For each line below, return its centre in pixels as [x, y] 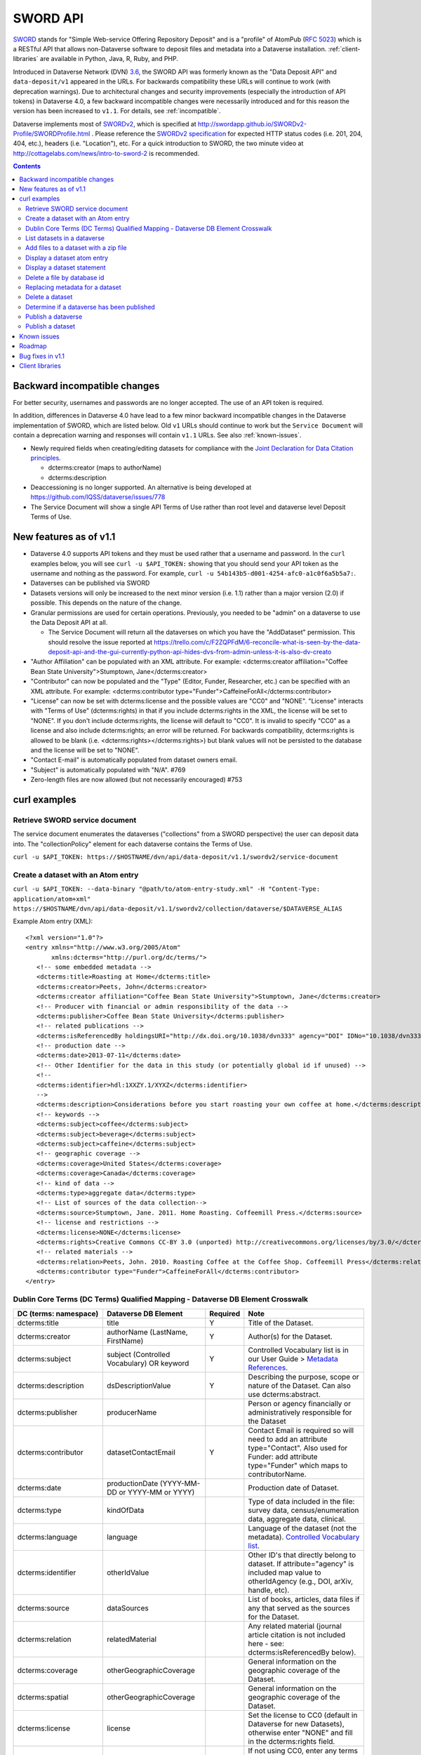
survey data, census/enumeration [303, 1510]
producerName [132, 1412]
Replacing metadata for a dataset [74, 287]
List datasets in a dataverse [65, 238]
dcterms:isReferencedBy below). [302, 1652]
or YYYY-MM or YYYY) [157, 1492]
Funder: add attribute [283, 1457]
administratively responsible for [300, 1412]
